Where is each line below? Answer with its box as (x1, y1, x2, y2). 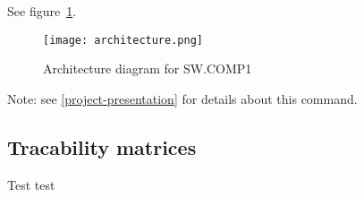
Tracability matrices (7, 133, 197, 160)
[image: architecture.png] (43, 33, 203, 47)
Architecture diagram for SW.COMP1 (43, 59, 252, 78)
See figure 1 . (7, 2, 77, 20)
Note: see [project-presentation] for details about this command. (7, 89, 358, 107)
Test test (7, 175, 55, 193)
